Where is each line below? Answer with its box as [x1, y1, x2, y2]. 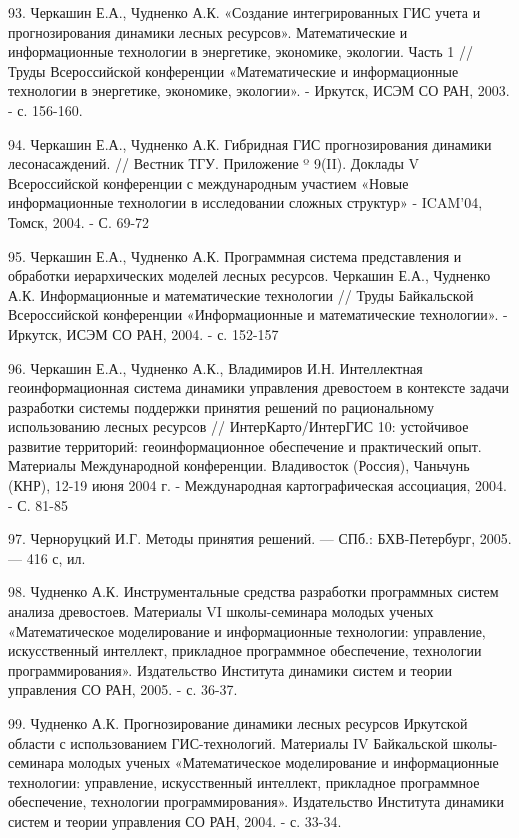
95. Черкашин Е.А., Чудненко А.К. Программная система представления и [8, 245, 462, 266]
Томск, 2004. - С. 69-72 [8, 211, 150, 232]
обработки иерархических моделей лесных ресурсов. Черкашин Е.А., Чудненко [8, 265, 491, 286]
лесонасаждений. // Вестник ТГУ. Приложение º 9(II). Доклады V [8, 153, 420, 174]
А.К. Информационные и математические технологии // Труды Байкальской [8, 284, 474, 305]
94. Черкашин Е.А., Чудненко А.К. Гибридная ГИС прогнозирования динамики [8, 133, 492, 154]
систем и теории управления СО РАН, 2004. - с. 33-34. [8, 810, 342, 831]
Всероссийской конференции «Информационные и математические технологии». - [8, 304, 508, 325]
